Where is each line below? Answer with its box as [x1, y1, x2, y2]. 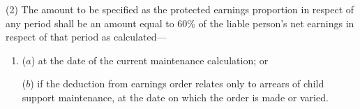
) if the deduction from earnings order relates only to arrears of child [30, 76, 324, 91]
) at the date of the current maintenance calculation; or [31, 52, 269, 67]
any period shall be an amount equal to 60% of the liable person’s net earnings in [6, 15, 354, 30]
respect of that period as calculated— [6, 29, 167, 44]
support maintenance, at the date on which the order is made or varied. [22, 89, 329, 104]
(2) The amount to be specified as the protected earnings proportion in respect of [6, 2, 354, 16]
